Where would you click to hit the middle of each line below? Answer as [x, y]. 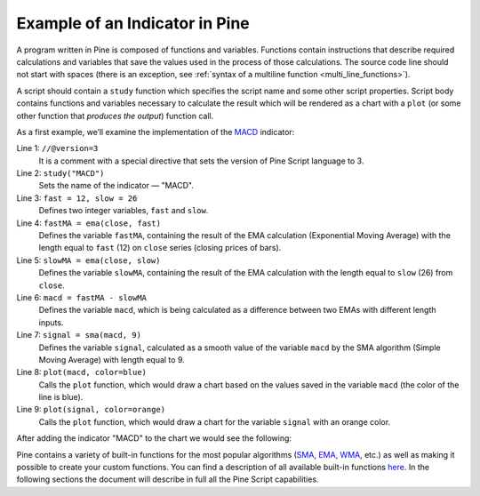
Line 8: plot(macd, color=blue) [81, 372]
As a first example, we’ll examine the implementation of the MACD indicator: [156, 132]
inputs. [51, 322]
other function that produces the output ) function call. [115, 116]
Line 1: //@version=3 [57, 148]
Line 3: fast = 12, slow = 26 [77, 198]
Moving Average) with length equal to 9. [112, 359]
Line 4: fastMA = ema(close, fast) [89, 223]
